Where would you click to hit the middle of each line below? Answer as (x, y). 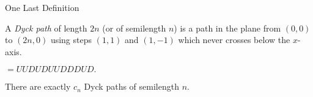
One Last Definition (42, 7)
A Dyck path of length (46, 28)
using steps (71, 40)
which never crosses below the (234, 40)
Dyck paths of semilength (131, 86)
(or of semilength (134, 28)
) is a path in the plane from (227, 28)
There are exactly (38, 86)
